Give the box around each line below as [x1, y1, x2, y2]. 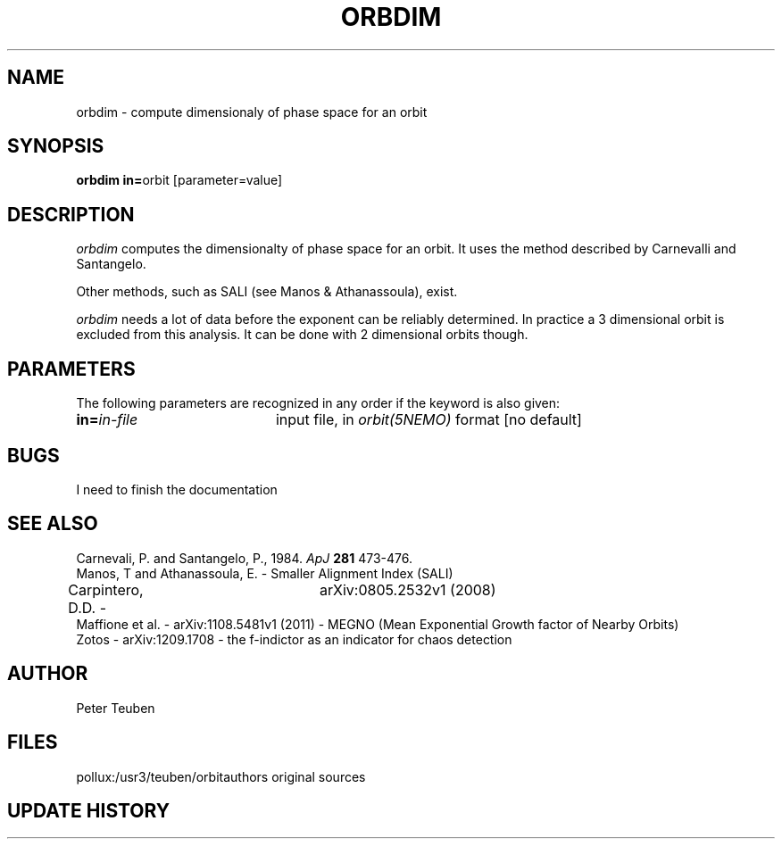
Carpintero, [68, 580, 144, 599]
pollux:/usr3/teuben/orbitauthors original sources [76, 768, 366, 784]
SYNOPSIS [7, 135, 104, 158]
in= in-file [76, 411, 138, 429]
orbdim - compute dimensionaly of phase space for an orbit [76, 104, 428, 120]
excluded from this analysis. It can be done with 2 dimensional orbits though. [76, 327, 528, 343]
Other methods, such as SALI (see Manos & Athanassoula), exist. [76, 284, 458, 300]
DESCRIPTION [7, 203, 135, 226]
